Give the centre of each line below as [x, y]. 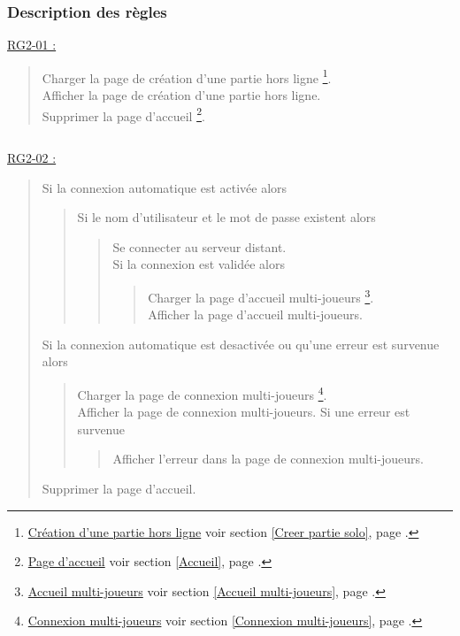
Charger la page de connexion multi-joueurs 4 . [202, 393]
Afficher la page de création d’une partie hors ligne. [181, 95]
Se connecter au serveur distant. [199, 246]
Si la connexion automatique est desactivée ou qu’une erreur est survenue [241, 344]
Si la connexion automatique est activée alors [165, 187]
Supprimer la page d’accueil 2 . [123, 114]
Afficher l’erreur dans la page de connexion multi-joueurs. [268, 459]
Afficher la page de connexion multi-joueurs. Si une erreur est [244, 412]
